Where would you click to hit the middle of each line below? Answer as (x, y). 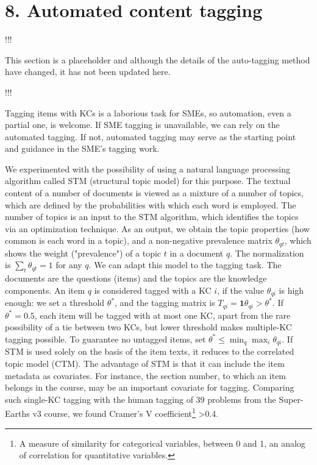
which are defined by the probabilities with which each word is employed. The (151, 204)
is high (291, 290)
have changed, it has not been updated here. (88, 72)
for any (69, 265)
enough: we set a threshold (55, 303)
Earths (17, 414)
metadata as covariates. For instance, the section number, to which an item (146, 375)
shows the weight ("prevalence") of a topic (83, 253)
